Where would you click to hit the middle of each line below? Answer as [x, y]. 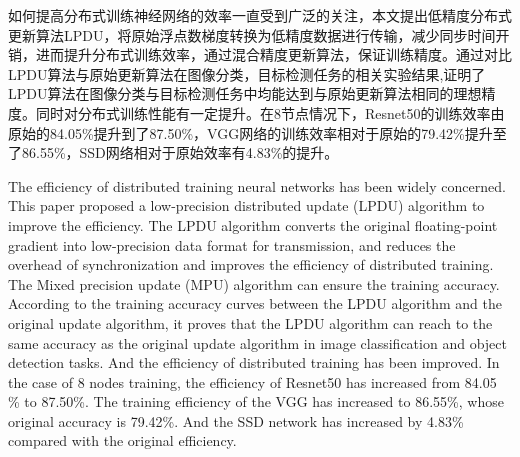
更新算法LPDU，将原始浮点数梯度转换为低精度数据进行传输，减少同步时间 [252, 34]
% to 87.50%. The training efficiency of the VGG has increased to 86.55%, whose [256, 401]
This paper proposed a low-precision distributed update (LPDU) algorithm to [246, 205]
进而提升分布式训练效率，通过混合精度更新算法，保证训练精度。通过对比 [273, 54]
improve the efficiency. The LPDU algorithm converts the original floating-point [253, 224]
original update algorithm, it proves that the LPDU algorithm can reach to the [250, 322]
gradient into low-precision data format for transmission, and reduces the [232, 244]
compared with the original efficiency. [122, 440]
